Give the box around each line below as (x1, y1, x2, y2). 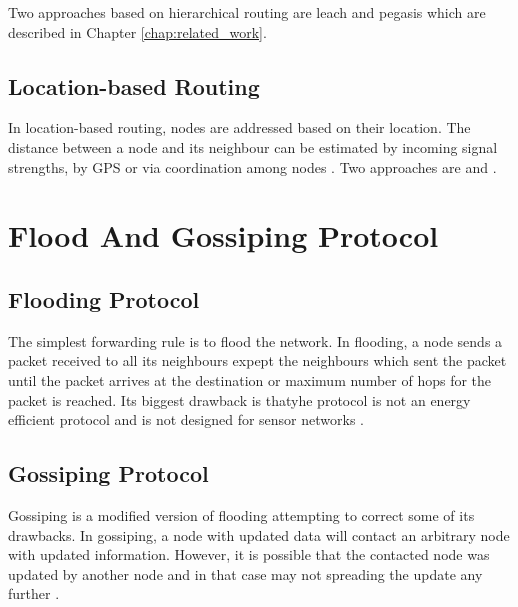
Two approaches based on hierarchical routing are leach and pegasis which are (8, 2, 486, 22)
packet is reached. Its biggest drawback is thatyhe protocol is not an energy (8, 389, 471, 410)
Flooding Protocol (8, 283, 200, 314)
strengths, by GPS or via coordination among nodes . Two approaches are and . (8, 156, 497, 177)
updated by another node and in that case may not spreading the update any (8, 563, 483, 584)
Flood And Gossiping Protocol (8, 215, 439, 256)
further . (8, 583, 60, 604)
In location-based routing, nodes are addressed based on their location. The (8, 117, 471, 138)
